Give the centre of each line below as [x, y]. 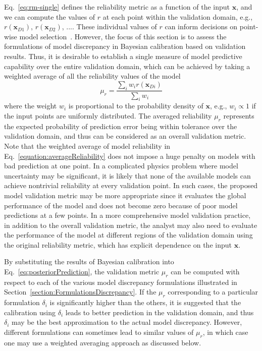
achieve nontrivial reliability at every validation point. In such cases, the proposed [131, 185]
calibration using [30, 312]
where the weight [31, 106]
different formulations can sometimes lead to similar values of [99, 332]
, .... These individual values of [109, 26]
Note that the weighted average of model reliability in [87, 145]
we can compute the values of [50, 16]
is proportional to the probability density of [136, 106]
